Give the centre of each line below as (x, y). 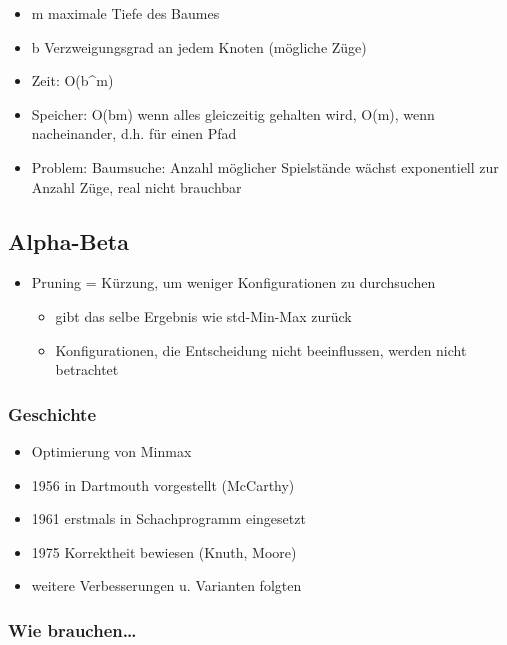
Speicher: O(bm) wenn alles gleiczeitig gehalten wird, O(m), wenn (233, 113)
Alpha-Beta (68, 240)
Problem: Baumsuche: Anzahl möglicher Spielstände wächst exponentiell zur (265, 166)
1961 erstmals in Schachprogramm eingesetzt (168, 518)
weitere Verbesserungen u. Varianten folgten (166, 585)
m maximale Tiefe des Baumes (125, 13)
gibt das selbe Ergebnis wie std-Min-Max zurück (203, 315)
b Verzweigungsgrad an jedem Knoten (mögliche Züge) (199, 46)
